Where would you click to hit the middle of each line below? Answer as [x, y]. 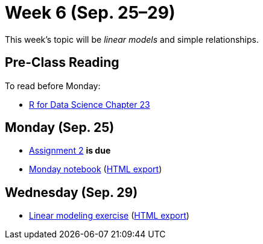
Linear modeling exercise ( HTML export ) [109, 216]
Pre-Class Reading [62, 63]
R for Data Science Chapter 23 [90, 104]
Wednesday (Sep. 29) [71, 192]
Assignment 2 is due [70, 151]
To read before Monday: [53, 86]
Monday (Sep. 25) [60, 128]
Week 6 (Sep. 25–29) [90, 13]
